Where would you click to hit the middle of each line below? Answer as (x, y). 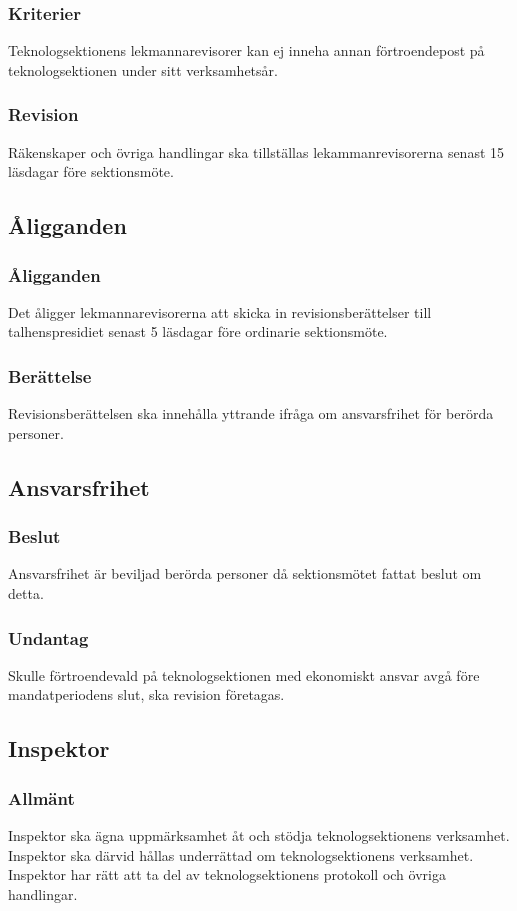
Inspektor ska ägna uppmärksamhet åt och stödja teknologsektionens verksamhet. (259, 835)
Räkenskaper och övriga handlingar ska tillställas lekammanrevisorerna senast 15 (256, 151)
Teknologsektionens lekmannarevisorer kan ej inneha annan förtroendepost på (246, 50)
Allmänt (41, 797)
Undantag (48, 637)
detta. (26, 593)
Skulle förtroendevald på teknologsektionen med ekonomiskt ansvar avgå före (244, 674)
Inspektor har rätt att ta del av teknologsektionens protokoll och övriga (227, 874)
